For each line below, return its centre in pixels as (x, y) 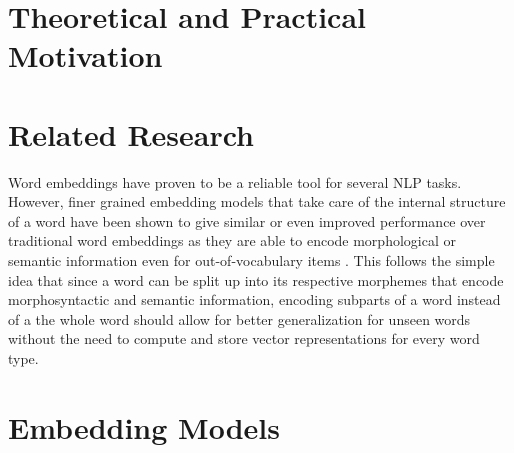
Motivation (85, 55)
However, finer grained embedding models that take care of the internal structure (257, 201)
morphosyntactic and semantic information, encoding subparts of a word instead (254, 299)
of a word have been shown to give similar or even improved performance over (247, 220)
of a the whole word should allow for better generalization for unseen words (239, 318)
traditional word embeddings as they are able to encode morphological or (232, 240)
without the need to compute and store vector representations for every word (244, 338)
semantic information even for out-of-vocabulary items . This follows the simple (251, 260)
